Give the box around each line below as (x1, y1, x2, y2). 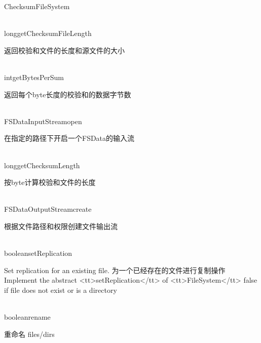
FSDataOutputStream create (4, 204, 92, 214)
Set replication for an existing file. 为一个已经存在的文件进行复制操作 (4, 264, 226, 275)
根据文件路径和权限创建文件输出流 (4, 220, 118, 231)
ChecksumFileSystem (4, 1, 70, 11)
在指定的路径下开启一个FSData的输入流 (4, 133, 135, 143)
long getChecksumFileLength (4, 28, 92, 39)
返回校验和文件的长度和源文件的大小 (4, 45, 125, 55)
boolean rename (4, 312, 51, 322)
